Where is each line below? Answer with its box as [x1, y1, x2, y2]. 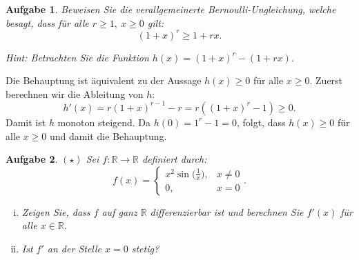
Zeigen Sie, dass [21, 204, 90, 219]
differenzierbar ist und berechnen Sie [150, 204, 304, 219]
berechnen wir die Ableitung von [6, 86, 144, 101]
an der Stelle [47, 241, 102, 255]
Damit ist [6, 114, 46, 129]
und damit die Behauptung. [50, 128, 167, 143]
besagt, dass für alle [6, 15, 89, 30]
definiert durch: [142, 152, 207, 166]
